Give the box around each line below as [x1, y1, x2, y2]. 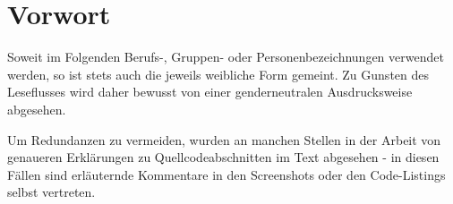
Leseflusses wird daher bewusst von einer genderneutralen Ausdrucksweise [7, 82, 413, 101]
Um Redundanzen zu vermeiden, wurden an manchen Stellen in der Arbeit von [7, 130, 441, 149]
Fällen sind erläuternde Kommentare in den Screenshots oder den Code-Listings [7, 165, 446, 183]
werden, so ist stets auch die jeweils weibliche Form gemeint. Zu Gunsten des [7, 64, 430, 83]
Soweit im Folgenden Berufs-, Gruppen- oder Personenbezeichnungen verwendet [7, 47, 444, 66]
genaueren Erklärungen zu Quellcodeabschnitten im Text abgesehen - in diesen [7, 148, 440, 166]
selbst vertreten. [7, 183, 96, 201]
